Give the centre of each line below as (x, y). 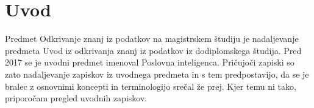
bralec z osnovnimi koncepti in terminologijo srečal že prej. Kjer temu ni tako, (151, 86)
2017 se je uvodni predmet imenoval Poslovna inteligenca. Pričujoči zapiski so (150, 62)
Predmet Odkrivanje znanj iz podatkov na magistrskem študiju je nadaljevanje (152, 39)
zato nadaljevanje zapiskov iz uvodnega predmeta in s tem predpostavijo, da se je (157, 74)
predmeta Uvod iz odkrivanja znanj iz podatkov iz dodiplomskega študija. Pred (153, 50)
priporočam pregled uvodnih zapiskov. (76, 98)
